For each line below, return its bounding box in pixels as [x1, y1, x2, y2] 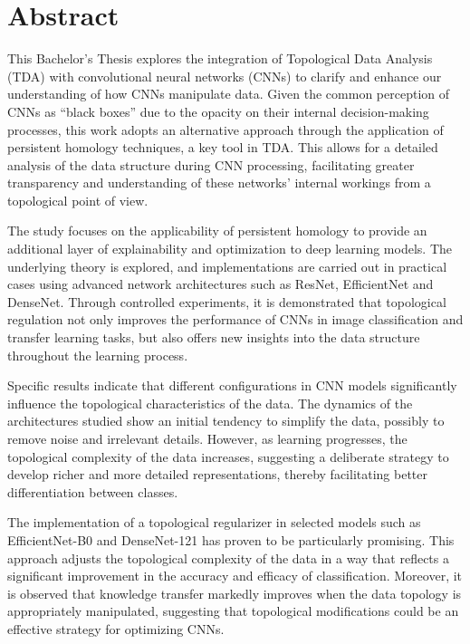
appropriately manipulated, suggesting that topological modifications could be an [7, 601, 459, 620]
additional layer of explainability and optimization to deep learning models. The [7, 239, 452, 258]
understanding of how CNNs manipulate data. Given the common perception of [7, 84, 450, 103]
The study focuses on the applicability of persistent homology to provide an [7, 221, 427, 240]
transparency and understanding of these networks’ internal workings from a [7, 173, 431, 192]
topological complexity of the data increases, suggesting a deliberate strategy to [7, 447, 449, 466]
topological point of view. [7, 190, 149, 209]
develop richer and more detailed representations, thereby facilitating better [7, 465, 428, 484]
